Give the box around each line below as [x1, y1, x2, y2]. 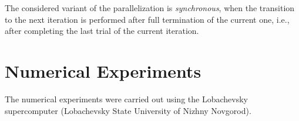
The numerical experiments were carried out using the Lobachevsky [5, 92, 248, 105]
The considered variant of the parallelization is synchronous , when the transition [5, 2, 295, 13]
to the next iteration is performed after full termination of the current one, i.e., [5, 13, 290, 25]
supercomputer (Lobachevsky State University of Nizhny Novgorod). [5, 104, 251, 116]
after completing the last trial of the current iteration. [5, 25, 199, 37]
